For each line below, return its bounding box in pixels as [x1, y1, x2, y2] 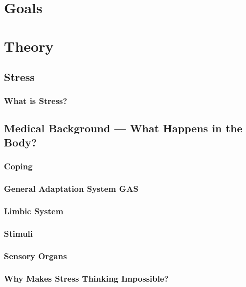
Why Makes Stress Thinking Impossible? [4, 272, 169, 284]
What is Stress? [4, 95, 67, 107]
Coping [4, 160, 33, 172]
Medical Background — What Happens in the [4, 120, 243, 135]
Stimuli [4, 227, 33, 239]
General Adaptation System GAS [4, 183, 138, 195]
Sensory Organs [4, 249, 67, 262]
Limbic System [4, 205, 64, 217]
